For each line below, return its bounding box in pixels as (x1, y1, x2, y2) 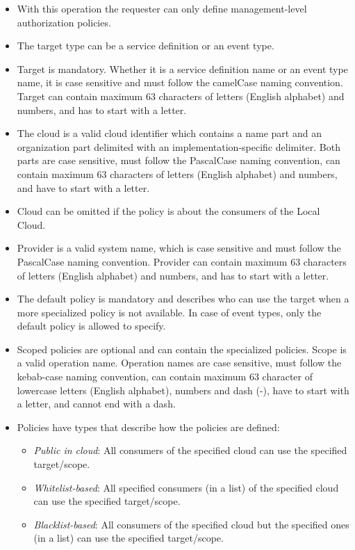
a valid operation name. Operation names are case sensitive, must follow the (17, 355, 342, 370)
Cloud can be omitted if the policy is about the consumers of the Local (17, 204, 320, 218)
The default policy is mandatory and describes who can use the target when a (17, 291, 349, 306)
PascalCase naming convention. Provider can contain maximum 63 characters (17, 254, 347, 268)
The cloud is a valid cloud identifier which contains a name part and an (17, 126, 322, 140)
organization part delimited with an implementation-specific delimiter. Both (17, 139, 340, 154)
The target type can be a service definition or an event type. (17, 38, 274, 53)
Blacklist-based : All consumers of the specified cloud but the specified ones (33, 517, 349, 531)
